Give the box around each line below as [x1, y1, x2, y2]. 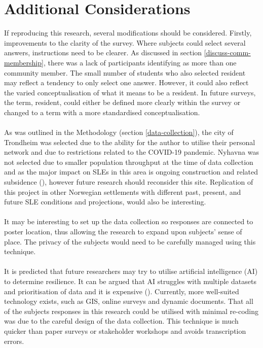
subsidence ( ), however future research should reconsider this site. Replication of [4, 177, 253, 187]
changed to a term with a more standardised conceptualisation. [4, 107, 200, 117]
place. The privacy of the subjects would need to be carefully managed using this [4, 236, 256, 247]
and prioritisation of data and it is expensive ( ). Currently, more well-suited [4, 286, 239, 296]
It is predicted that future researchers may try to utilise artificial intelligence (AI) [4, 266, 258, 276]
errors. [4, 335, 24, 346]
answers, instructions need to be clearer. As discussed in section [4, 47, 202, 58]
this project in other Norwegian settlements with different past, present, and [4, 186, 241, 197]
